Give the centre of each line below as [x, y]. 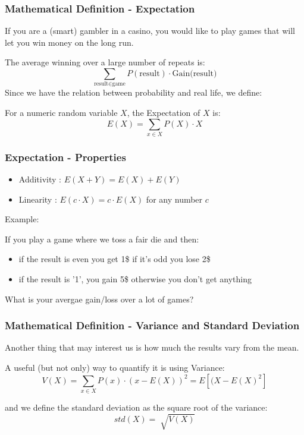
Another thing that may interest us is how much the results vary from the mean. [152, 347]
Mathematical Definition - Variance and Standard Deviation [152, 325]
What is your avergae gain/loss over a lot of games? [99, 299]
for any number [174, 199]
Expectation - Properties [65, 157]
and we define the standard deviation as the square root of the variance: [136, 407]
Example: [22, 219]
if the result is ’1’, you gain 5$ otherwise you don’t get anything [135, 279]
